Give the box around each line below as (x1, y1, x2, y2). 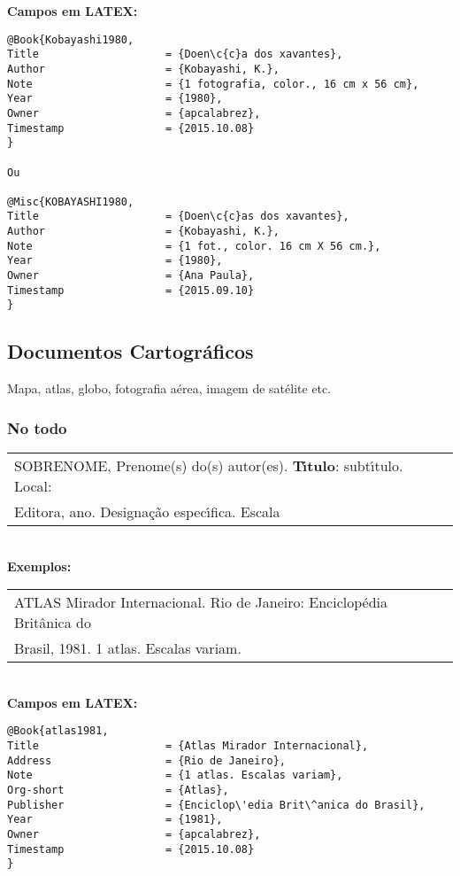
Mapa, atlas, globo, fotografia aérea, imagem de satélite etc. (7, 379, 332, 398)
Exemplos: (7, 556, 72, 575)
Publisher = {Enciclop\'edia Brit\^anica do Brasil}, (7, 798, 425, 811)
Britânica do (14, 612, 91, 633)
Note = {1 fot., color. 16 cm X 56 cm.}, (7, 239, 381, 252)
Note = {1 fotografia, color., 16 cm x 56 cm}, (7, 77, 419, 90)
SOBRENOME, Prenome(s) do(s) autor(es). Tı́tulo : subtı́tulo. (14, 455, 403, 477)
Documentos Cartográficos (7, 337, 254, 365)
